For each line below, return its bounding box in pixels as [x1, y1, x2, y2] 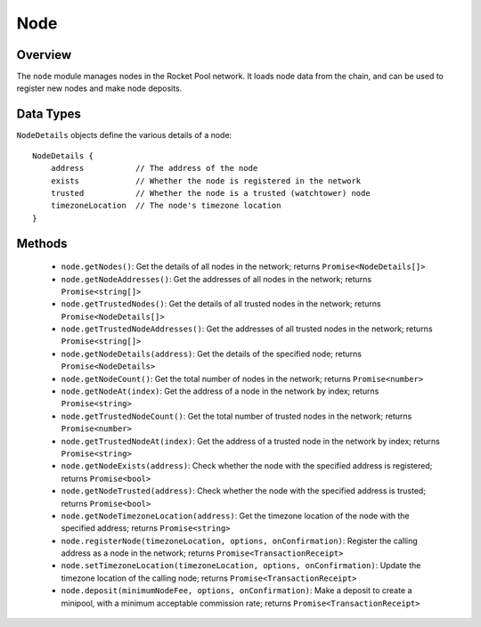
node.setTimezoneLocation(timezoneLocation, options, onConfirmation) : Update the [61, 560, 421, 571]
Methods [16, 236, 68, 251]
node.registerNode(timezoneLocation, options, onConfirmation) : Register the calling [61, 535, 418, 546]
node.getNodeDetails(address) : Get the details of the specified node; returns [61, 348, 363, 359]
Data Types [16, 107, 82, 122]
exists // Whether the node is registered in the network [50, 175, 362, 186]
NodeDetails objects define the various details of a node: [16, 130, 232, 141]
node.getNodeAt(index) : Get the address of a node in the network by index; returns [61, 386, 379, 396]
